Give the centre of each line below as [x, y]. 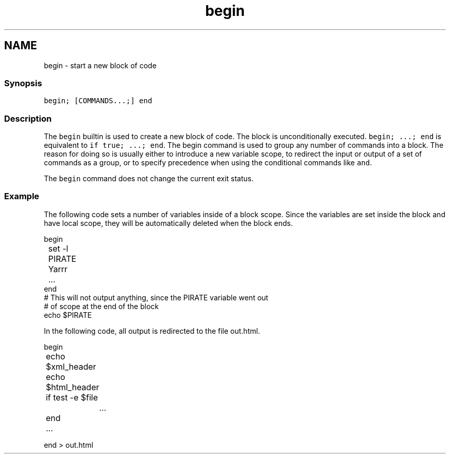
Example [22, 196]
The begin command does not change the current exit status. [149, 179]
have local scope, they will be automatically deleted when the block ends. [168, 223]
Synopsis [23, 83]
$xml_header [71, 366]
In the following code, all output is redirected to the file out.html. [152, 331]
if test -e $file [72, 397]
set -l [58, 248]
